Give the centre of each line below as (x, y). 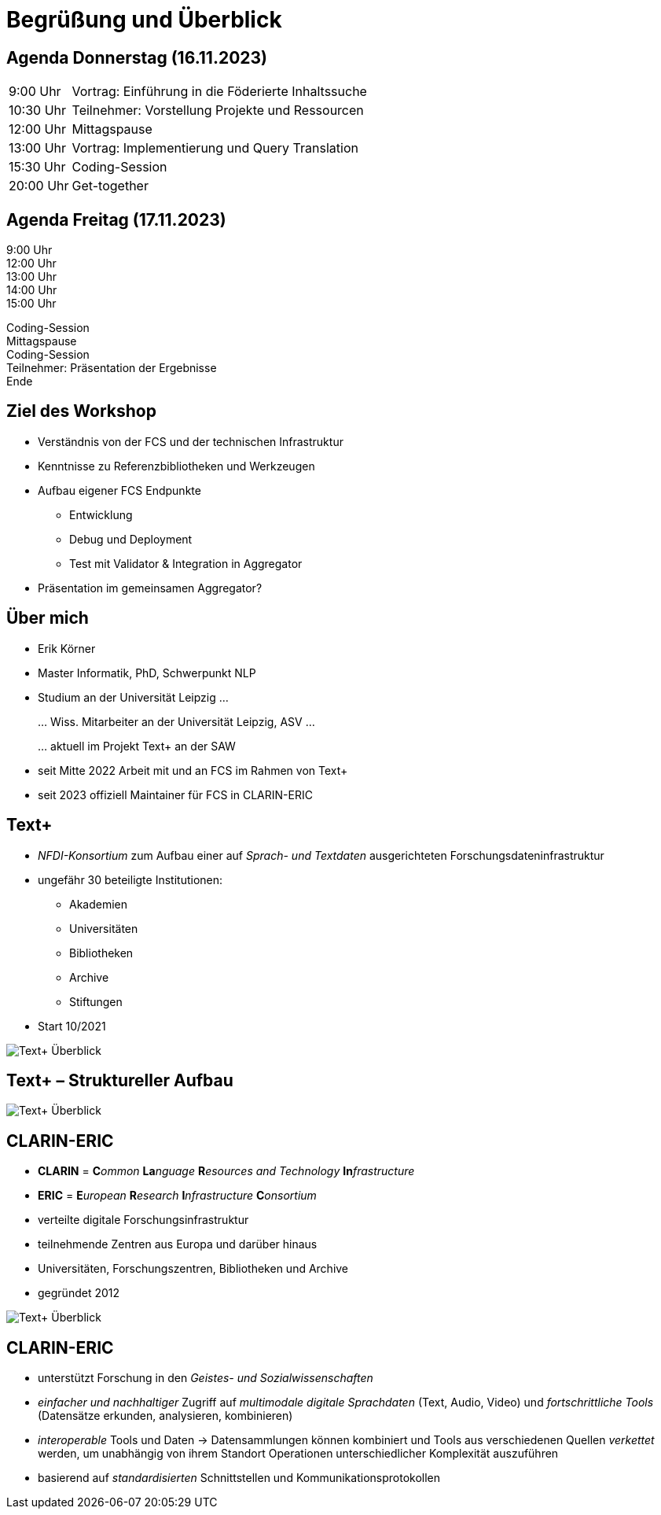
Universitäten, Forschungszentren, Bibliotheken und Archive (193, 1269)
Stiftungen (96, 1001)
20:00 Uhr (39, 186)
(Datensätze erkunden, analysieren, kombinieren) (165, 1416)
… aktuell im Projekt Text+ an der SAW (137, 746)
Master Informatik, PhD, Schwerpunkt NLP (147, 673)
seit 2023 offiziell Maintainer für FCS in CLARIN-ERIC (175, 794)
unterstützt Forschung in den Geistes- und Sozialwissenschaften (206, 1378)
